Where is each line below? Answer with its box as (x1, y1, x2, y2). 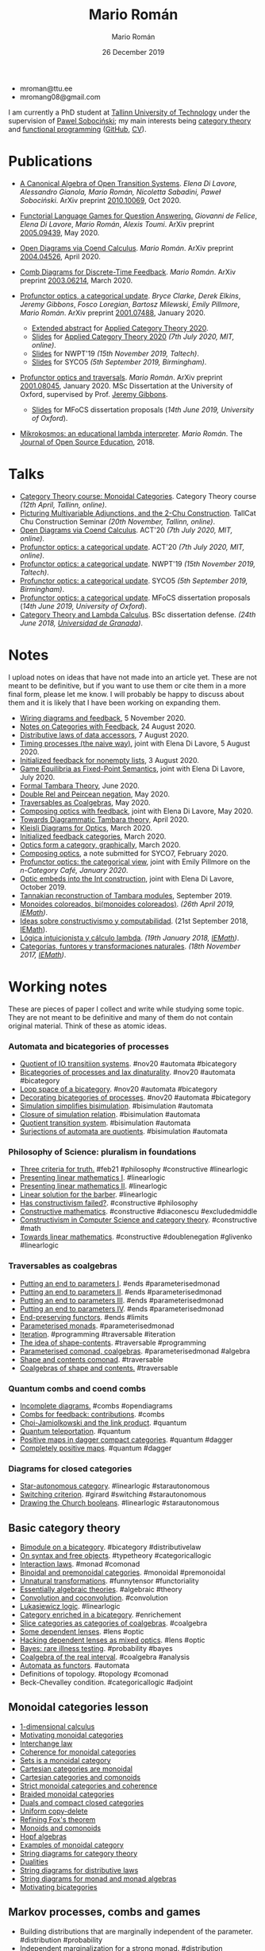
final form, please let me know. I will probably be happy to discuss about (8, 689, 244, 699)
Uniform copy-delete (19, 1806, 89, 1816)
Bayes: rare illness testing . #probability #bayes (19, 1643, 173, 1653)
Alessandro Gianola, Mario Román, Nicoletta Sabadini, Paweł (19, 187, 221, 197)
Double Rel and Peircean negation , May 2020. (19, 789, 171, 799)
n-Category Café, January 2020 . (19, 865, 129, 874)
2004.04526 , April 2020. (19, 251, 101, 261)
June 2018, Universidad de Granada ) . (19, 618, 144, 628)
